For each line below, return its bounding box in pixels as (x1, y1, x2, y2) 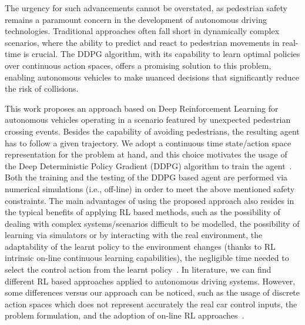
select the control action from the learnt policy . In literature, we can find (5, 263, 272, 276)
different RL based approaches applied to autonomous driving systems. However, (5, 274, 296, 287)
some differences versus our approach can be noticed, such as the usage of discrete (5, 286, 300, 299)
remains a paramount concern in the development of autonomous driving (5, 13, 267, 25)
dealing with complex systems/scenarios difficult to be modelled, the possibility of (5, 217, 300, 229)
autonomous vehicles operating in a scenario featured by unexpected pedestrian (5, 113, 291, 126)
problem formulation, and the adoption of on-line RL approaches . (5, 309, 244, 321)
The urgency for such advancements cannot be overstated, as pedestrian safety (5, 2, 287, 14)
